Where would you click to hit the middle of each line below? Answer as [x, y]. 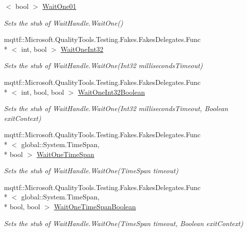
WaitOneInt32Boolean [111, 92]
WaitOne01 [59, 6]
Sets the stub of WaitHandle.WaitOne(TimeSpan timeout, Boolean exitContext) [124, 223]
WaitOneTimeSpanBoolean [95, 206]
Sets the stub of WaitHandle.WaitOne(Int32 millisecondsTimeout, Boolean [116, 108]
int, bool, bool [42, 92]
